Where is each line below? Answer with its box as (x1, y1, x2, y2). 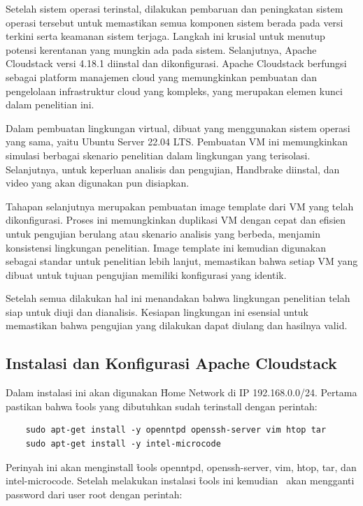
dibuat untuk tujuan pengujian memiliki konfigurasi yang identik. (6, 267, 287, 282)
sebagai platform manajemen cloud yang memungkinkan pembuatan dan (6, 69, 318, 84)
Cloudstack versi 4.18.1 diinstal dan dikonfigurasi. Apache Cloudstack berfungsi (6, 56, 347, 71)
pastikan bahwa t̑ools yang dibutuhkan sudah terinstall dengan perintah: (6, 398, 318, 413)
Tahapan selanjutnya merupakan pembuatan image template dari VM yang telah (6, 198, 354, 213)
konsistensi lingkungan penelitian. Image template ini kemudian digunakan (6, 240, 327, 254)
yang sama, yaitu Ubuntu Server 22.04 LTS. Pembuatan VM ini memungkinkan (6, 134, 348, 149)
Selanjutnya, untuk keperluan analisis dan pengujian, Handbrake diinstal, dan (6, 161, 340, 176)
